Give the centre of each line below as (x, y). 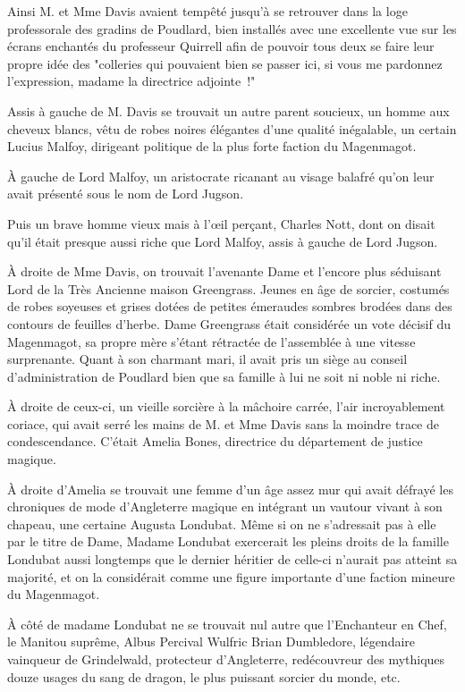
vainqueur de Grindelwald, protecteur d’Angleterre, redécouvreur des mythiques (226, 659)
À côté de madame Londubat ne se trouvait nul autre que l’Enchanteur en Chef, (227, 624)
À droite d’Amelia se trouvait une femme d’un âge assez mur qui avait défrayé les (230, 489)
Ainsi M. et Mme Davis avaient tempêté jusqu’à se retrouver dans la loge (207, 11)
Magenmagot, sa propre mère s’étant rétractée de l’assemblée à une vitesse (211, 341)
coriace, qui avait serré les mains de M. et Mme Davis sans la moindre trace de (223, 423)
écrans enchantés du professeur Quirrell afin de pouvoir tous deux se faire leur (221, 46)
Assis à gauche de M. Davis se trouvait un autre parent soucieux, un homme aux (228, 110)
